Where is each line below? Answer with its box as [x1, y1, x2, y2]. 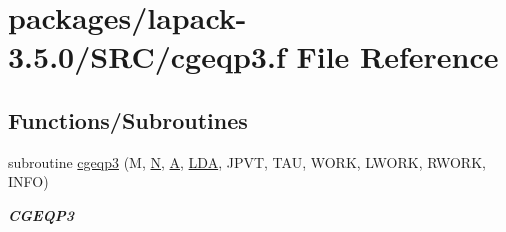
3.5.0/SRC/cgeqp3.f [8, 36, 286, 77]
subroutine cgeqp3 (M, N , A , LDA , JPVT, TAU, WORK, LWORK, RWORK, [8, 151, 486, 172]
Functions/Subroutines [8, 104, 248, 135]
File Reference [296, 36, 499, 77]
